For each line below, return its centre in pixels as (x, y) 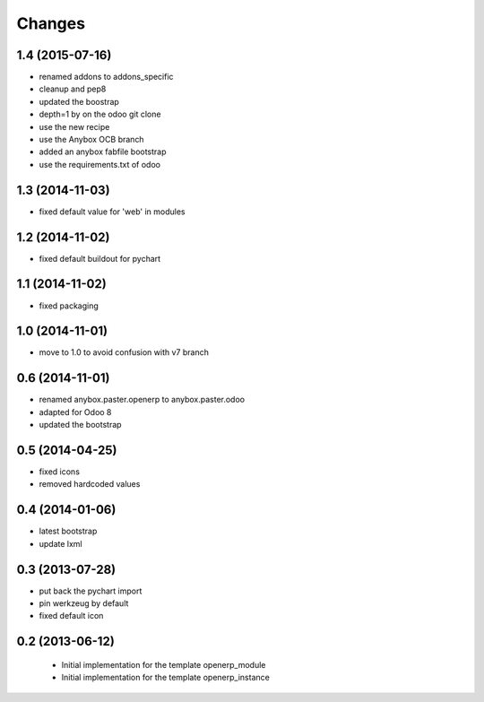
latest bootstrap (68, 531)
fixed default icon (71, 616)
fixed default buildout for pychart (100, 258)
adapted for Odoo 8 (75, 412)
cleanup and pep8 (73, 89)
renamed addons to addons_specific (106, 77)
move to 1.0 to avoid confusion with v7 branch (124, 352)
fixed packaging (69, 306)
